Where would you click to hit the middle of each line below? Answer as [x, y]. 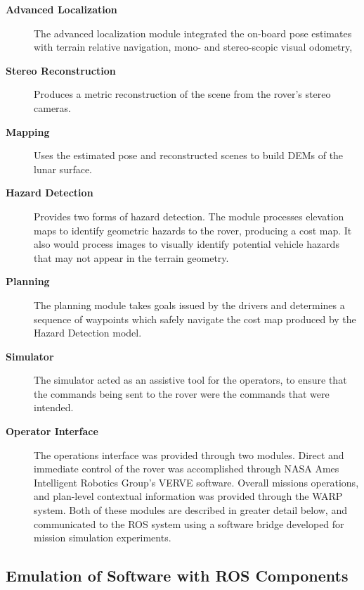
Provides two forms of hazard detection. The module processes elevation [189, 216]
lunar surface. [63, 169]
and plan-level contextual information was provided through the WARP [188, 496]
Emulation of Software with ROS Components [177, 576]
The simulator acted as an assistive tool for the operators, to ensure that [190, 380]
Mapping [28, 131]
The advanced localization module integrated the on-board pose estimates [193, 33]
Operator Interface [52, 431]
